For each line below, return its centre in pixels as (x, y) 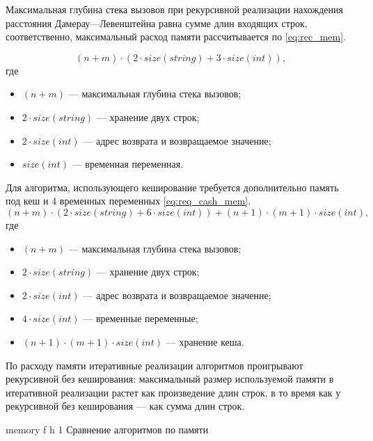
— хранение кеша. (205, 341)
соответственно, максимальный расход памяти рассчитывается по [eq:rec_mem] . (176, 37)
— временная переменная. (128, 164)
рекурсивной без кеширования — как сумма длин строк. (125, 406)
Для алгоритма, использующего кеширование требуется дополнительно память (172, 187)
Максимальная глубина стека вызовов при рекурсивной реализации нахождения (174, 9)
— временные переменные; (141, 318)
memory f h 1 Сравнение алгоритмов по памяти (107, 429)
